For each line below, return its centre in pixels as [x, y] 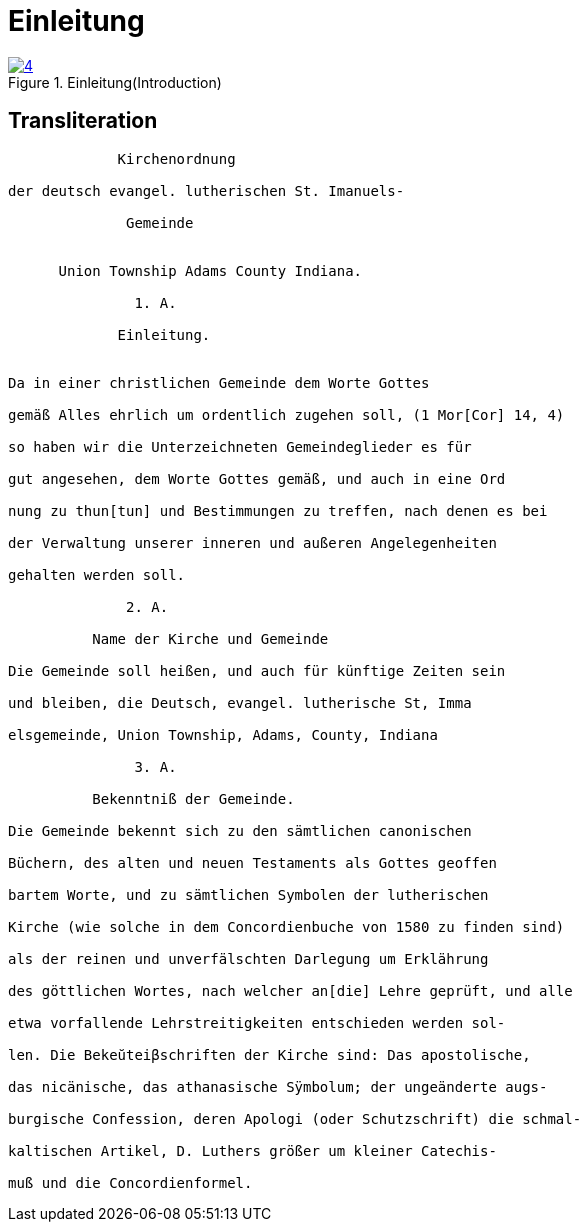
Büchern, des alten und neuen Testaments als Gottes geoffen [252, 862]
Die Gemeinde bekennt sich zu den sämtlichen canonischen [240, 830]
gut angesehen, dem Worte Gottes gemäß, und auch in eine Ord [257, 478]
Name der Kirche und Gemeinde [210, 638]
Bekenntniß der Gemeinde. [193, 798]
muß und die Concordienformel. [130, 1182]
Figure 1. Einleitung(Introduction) [115, 82]
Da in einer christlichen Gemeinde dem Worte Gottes [219, 382]
